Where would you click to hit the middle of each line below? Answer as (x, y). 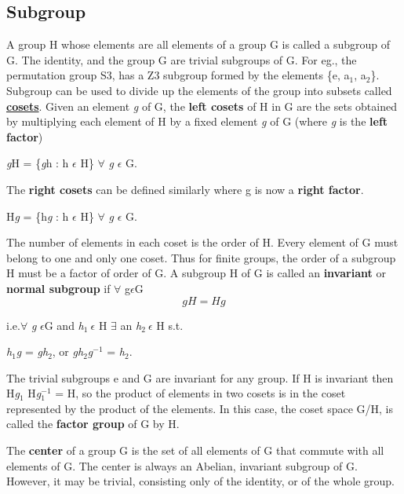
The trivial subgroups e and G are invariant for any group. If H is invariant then (200, 377)
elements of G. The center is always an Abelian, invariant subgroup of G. (182, 465)
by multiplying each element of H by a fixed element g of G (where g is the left (197, 121)
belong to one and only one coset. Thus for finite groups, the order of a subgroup (201, 257)
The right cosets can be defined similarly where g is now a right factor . (185, 189)
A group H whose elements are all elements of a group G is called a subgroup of (198, 44)
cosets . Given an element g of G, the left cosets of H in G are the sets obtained (202, 106)
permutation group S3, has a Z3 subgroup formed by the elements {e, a (178, 75)
